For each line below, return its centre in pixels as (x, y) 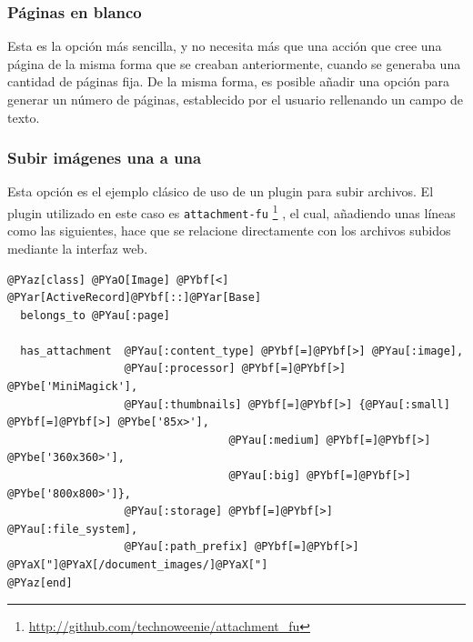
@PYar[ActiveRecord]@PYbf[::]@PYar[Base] (135, 298)
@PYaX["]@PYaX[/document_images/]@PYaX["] (138, 565)
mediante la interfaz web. (78, 248)
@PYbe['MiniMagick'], (73, 387)
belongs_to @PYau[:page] (95, 315)
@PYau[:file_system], (73, 529)
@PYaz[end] (40, 582)
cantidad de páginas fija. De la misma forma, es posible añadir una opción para (228, 81)
